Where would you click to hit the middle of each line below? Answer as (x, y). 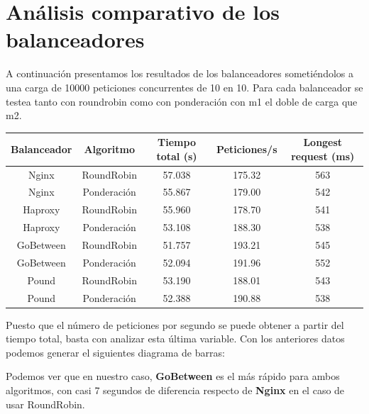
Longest (323, 142)
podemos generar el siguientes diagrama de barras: (115, 352)
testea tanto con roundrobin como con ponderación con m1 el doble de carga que (182, 101)
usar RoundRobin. (45, 404)
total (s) (177, 156)
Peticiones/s (247, 149)
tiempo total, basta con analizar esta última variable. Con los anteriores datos (175, 339)
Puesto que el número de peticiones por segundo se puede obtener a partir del (175, 324)
